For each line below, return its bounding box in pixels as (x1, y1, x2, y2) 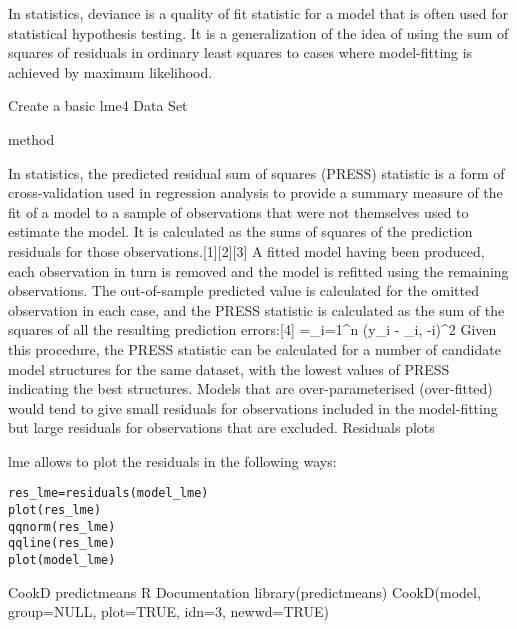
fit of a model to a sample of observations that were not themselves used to (8, 201, 469, 222)
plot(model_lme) (8, 553, 116, 568)
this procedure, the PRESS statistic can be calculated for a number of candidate (8, 338, 501, 359)
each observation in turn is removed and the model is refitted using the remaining (8, 260, 509, 281)
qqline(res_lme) (8, 536, 116, 551)
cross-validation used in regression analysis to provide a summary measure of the (8, 182, 503, 203)
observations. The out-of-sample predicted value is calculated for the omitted (8, 280, 479, 301)
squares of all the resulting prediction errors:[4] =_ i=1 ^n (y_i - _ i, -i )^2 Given (8, 319, 497, 340)
